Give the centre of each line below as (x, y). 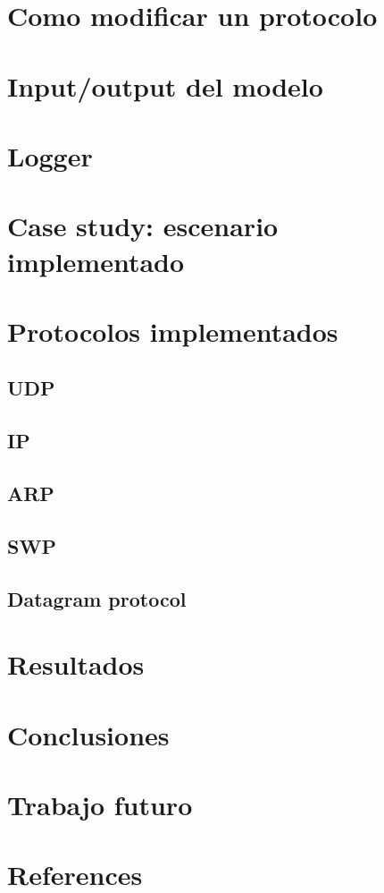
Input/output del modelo (165, 85)
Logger (50, 155)
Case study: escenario (143, 226)
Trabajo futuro (100, 804)
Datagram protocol (97, 598)
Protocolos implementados (173, 331)
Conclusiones (88, 734)
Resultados (76, 664)
